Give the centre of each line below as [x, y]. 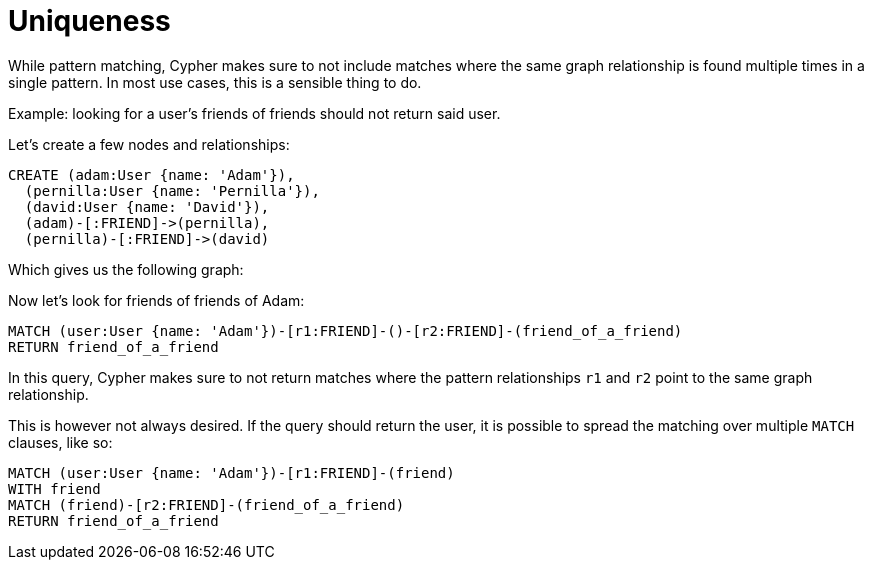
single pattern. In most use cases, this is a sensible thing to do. [215, 82]
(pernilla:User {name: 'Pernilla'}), [172, 190]
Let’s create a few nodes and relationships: [149, 144]
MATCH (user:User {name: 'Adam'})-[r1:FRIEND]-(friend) [231, 472]
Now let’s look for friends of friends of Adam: [156, 300]
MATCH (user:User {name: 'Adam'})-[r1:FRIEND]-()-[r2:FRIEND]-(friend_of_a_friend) [345, 330]
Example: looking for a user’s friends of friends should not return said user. [254, 113]
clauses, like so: [60, 442]
